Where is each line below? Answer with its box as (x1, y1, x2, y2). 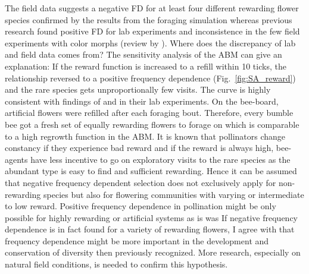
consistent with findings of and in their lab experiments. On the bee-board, (5, 95, 279, 107)
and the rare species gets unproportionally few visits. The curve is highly (5, 83, 271, 96)
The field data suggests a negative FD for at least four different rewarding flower (5, 2, 299, 14)
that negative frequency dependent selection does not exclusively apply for (5, 176, 276, 188)
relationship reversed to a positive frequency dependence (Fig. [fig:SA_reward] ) (5, 71, 296, 84)
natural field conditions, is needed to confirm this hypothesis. (5, 258, 228, 270)
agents (5, 153, 28, 165)
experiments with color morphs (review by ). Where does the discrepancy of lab (5, 36, 296, 49)
